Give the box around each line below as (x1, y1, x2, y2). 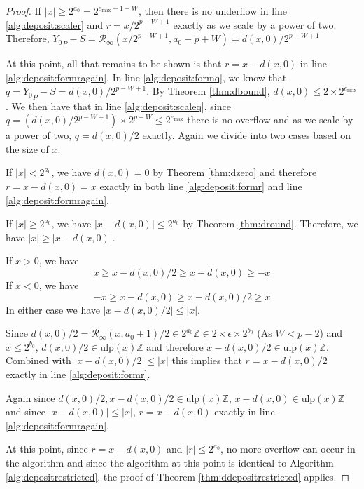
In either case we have (6, 302, 101, 316)
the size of (6, 141, 49, 156)
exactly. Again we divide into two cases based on (142, 128, 351, 142)
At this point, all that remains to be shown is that (6, 56, 222, 71)
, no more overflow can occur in (220, 441, 356, 456)
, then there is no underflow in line (138, 4, 288, 18)
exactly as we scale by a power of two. (173, 17, 337, 32)
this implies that (171, 353, 242, 368)
